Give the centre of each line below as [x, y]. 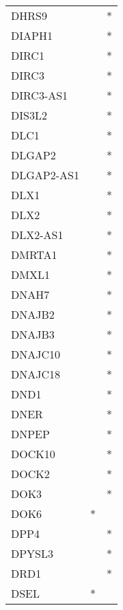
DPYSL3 [32, 553]
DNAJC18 [36, 374]
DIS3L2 [29, 115]
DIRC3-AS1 [40, 95]
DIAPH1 [32, 35]
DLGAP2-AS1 [45, 175]
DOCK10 [33, 454]
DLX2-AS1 [37, 235]
